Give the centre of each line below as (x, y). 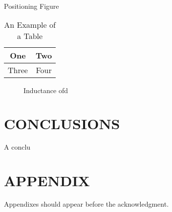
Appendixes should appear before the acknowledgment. (86, 204)
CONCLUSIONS (62, 124)
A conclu (17, 147)
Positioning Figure (32, 6)
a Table (30, 36)
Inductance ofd (46, 90)
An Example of (30, 24)
